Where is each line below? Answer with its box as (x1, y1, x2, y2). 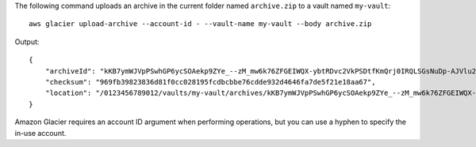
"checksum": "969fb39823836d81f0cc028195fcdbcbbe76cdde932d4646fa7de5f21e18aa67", (44, 77, 376, 86)
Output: (14, 36, 40, 47)
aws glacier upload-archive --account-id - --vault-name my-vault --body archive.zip (29, 20, 372, 28)
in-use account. (14, 128, 67, 138)
